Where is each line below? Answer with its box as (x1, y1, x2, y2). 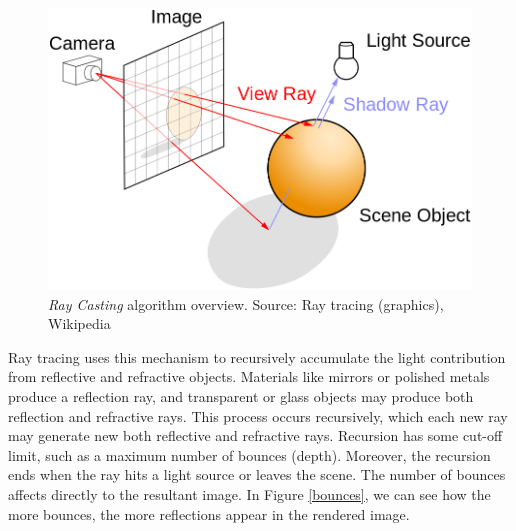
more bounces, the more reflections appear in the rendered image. (8, 503, 410, 524)
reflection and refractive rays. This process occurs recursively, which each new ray (8, 405, 508, 426)
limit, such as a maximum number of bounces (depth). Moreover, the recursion (8, 444, 491, 465)
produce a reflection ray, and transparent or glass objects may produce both (8, 385, 474, 406)
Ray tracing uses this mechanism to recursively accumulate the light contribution (8, 346, 506, 367)
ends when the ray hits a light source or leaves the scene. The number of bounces (8, 464, 506, 485)
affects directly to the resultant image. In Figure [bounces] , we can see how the (8, 483, 491, 504)
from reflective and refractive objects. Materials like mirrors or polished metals (8, 366, 490, 387)
